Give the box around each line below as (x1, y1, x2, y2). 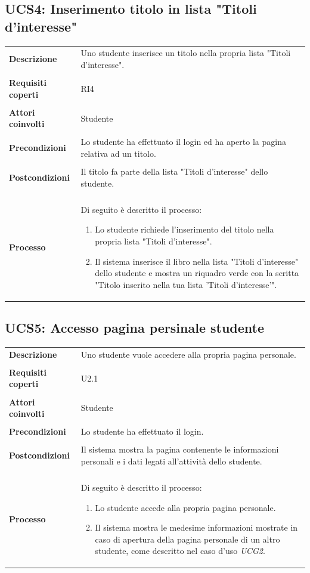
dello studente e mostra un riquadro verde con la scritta (95, 267, 299, 279)
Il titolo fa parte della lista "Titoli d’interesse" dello (80, 165, 268, 178)
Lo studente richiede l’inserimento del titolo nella (95, 223, 274, 236)
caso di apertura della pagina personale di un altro (95, 532, 280, 545)
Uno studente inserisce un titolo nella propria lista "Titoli (80, 47, 291, 59)
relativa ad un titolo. (80, 147, 156, 159)
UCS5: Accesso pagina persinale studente (5, 318, 265, 337)
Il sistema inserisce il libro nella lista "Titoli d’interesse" (95, 255, 299, 267)
